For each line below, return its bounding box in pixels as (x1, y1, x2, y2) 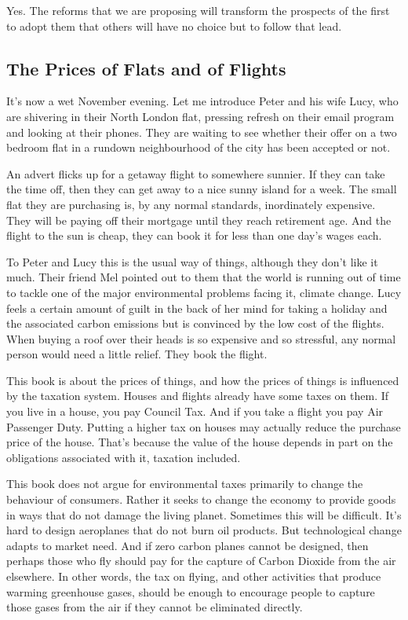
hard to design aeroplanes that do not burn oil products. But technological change (6, 522, 402, 538)
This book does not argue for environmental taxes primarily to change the (6, 475, 363, 492)
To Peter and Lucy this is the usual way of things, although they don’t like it (6, 253, 378, 270)
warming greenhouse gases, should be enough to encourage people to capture (6, 583, 375, 600)
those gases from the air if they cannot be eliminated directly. (6, 599, 303, 615)
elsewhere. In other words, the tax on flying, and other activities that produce (6, 568, 381, 585)
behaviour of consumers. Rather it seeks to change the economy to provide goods (6, 491, 396, 508)
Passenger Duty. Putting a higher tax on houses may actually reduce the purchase (6, 418, 401, 435)
